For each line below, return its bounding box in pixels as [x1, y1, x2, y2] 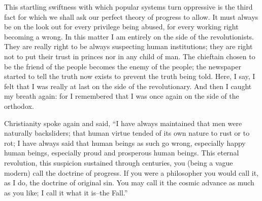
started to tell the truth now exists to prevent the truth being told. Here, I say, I [4, 71, 255, 82]
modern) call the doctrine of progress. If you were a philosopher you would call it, [4, 167, 258, 178]
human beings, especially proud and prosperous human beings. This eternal [4, 147, 239, 158]
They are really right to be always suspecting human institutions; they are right [4, 41, 253, 52]
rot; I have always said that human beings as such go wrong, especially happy [4, 137, 246, 148]
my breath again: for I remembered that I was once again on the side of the [4, 91, 239, 101]
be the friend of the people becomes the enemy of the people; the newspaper [4, 61, 241, 71]
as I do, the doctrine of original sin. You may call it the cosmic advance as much [4, 177, 254, 188]
